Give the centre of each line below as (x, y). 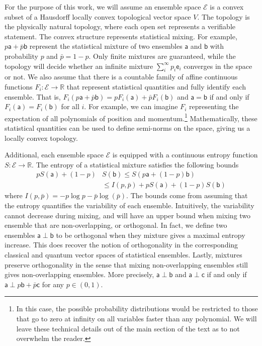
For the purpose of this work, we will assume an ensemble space (103, 7)
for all (70, 106)
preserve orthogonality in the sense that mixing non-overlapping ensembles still (126, 264)
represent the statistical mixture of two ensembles (106, 46)
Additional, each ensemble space (54, 155)
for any (53, 284)
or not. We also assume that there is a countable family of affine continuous (121, 77)
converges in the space (218, 66)
